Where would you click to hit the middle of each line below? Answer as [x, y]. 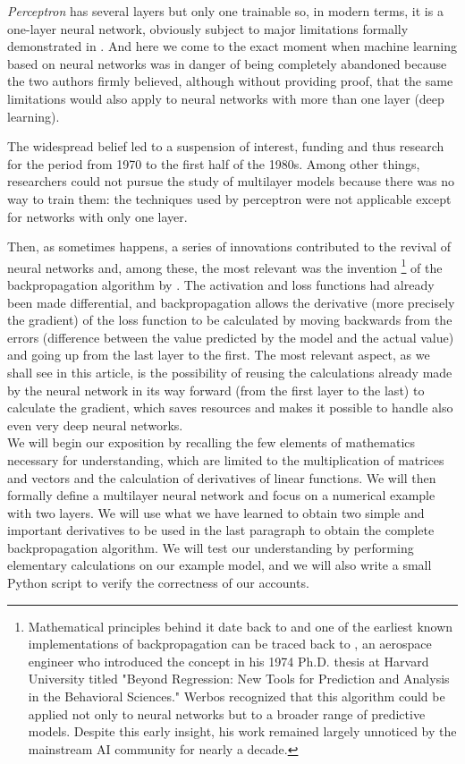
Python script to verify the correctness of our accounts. [158, 583]
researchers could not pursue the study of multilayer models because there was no [231, 181]
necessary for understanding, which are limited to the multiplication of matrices [226, 459]
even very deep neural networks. [95, 424]
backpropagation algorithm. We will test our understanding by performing [211, 547]
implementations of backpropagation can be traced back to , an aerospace [230, 644]
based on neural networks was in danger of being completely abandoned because [227, 63]
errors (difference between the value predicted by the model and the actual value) [231, 337]
